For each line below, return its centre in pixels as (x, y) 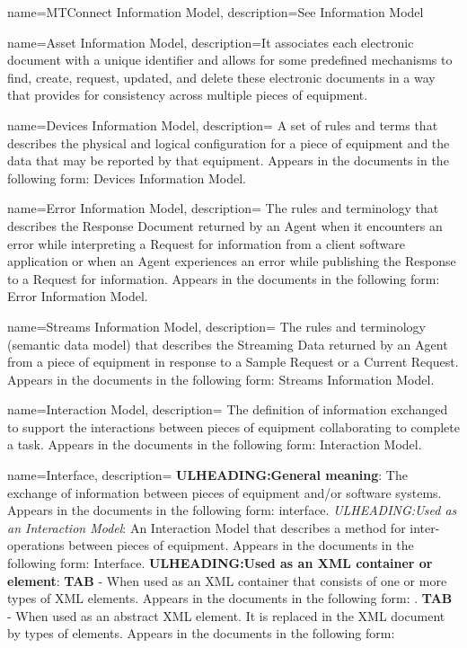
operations (36, 545)
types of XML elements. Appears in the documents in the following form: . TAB (230, 598)
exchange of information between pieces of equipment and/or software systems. (225, 492)
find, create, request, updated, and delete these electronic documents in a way (221, 77)
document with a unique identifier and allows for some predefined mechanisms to (230, 60)
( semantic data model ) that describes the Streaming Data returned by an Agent (228, 344)
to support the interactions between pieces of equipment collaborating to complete (233, 426)
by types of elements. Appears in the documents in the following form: (201, 633)
